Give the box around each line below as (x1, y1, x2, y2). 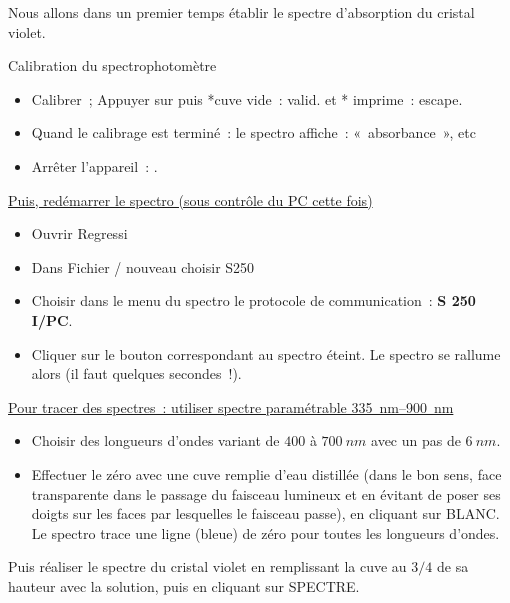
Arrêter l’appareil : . (31, 155, 158, 176)
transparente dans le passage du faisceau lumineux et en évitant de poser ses (31, 483, 501, 504)
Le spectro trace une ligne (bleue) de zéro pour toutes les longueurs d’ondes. (31, 522, 500, 543)
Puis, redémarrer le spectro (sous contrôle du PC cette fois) (8, 189, 373, 210)
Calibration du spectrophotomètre (8, 55, 217, 76)
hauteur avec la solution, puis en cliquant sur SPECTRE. (8, 575, 360, 596)
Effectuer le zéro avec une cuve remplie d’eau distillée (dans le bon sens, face (31, 463, 502, 484)
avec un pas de (371, 430, 461, 451)
